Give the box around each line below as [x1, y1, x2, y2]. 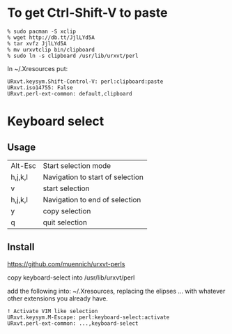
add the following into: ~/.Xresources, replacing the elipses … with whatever [7, 287, 226, 295]
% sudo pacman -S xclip [7, 28, 77, 35]
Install [7, 241, 35, 253]
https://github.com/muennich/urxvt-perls [7, 259, 125, 268]
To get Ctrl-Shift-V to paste [7, 5, 168, 21]
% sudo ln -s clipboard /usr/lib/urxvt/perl [7, 52, 139, 59]
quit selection [42, 218, 87, 227]
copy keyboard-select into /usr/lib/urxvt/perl [7, 273, 135, 282]
